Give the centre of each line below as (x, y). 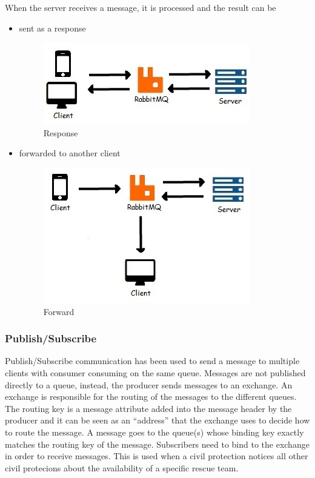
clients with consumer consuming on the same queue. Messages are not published (155, 372)
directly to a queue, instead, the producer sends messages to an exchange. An (149, 384)
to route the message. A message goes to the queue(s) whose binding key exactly (154, 432)
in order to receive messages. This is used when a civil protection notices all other (157, 456)
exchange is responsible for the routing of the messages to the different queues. (151, 397)
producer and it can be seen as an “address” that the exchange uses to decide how (157, 420)
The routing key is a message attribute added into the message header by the (148, 408)
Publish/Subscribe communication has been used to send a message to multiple (152, 361)
